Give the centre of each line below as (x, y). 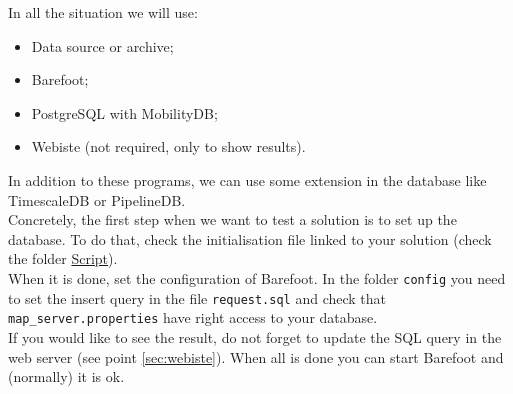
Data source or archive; (102, 45)
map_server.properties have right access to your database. (193, 317)
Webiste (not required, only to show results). (168, 146)
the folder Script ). (63, 258)
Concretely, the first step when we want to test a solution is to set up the (232, 219)
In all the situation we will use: (103, 12)
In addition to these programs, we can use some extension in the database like (247, 179)
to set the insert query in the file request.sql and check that (197, 297)
